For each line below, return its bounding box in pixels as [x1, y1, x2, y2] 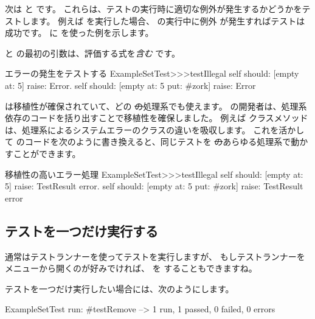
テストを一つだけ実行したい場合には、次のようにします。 [5, 282, 234, 295]
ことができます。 [13, 147, 81, 159]
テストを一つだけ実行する [5, 221, 158, 240]
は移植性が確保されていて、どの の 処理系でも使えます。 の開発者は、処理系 [5, 99, 307, 112]
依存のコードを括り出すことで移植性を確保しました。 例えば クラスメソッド [5, 111, 308, 124]
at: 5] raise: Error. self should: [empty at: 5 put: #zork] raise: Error [5, 79, 256, 91]
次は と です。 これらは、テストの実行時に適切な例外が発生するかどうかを [5, 2, 302, 15]
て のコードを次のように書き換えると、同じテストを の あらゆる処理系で [5, 135, 291, 148]
